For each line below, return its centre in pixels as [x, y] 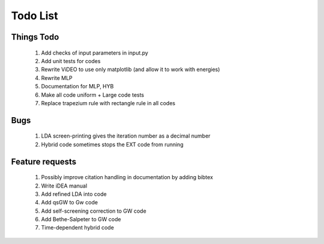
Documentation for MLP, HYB [77, 87]
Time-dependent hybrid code [77, 228]
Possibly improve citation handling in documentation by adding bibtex [127, 177]
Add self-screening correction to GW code [94, 211]
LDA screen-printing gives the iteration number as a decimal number [126, 136]
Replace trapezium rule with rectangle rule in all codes [108, 103]
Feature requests [44, 161]
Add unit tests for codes [71, 61]
